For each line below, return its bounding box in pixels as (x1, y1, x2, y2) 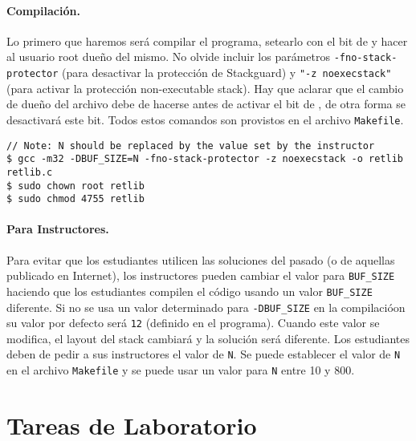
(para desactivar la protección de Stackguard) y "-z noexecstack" (62, 64, 392, 81)
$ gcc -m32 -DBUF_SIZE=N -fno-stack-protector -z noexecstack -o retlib (6, 153, 403, 165)
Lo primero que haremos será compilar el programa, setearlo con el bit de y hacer (6, 32, 408, 49)
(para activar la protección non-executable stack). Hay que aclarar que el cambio (6, 79, 404, 96)
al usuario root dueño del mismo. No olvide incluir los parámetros (6, 48, 331, 65)
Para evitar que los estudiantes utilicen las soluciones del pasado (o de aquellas (6, 251, 395, 268)
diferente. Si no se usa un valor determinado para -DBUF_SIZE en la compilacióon (6, 298, 406, 315)
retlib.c (6, 166, 53, 178)
